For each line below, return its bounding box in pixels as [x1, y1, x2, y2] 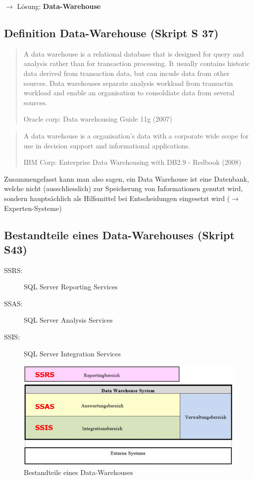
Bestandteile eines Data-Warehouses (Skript [4, 227, 235, 242]
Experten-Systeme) [4, 203, 62, 213]
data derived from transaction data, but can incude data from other [23, 68, 230, 78]
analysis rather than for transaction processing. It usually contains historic [23, 58, 250, 68]
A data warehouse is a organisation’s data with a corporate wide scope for [23, 130, 249, 140]
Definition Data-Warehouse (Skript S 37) [4, 25, 219, 40]
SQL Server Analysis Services [24, 315, 113, 325]
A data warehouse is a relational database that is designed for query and [23, 48, 244, 59]
